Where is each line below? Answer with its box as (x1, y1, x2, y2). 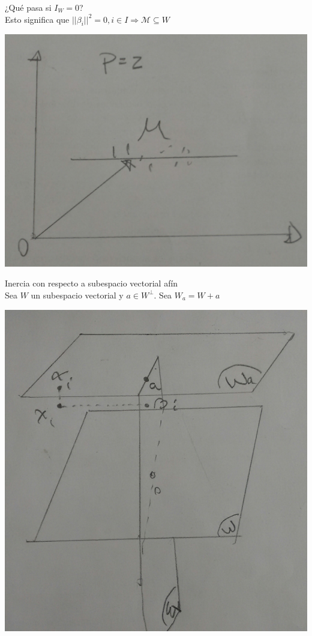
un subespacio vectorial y (31, 288, 124, 301)
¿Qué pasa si (5, 1, 52, 13)
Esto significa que (5, 13, 70, 25)
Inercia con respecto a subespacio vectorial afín (5, 277, 178, 289)
